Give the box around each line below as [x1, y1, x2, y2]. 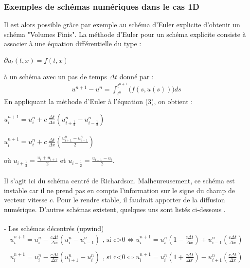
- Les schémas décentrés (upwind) [4, 223, 104, 233]
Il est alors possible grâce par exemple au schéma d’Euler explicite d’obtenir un [4, 19, 240, 30]
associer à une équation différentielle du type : [4, 38, 142, 49]
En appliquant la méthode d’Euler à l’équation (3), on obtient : [4, 96, 193, 107]
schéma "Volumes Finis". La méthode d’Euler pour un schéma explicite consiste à [4, 29, 246, 39]
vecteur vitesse [4, 195, 48, 205]
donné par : [119, 71, 154, 81]
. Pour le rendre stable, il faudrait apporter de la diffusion [52, 195, 225, 205]
